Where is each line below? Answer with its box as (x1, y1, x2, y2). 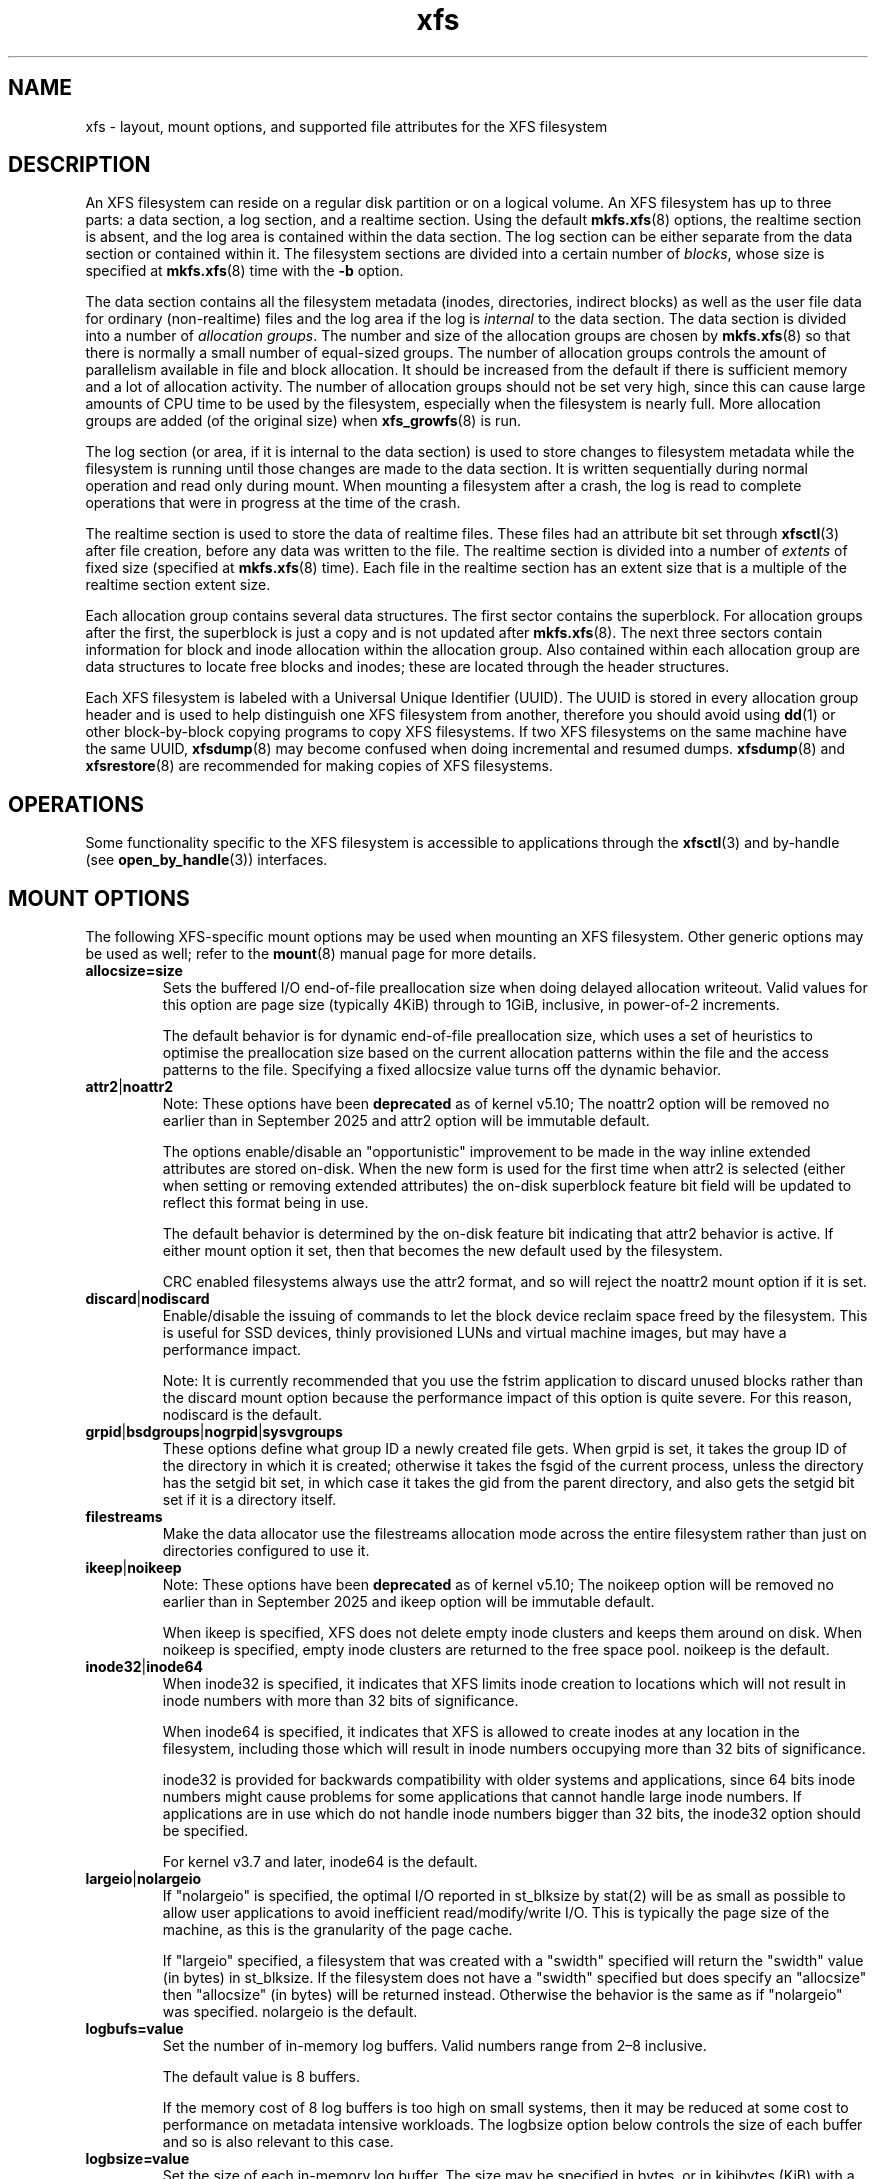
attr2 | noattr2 (85, 1078, 174, 1096)
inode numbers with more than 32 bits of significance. (162, 1692, 519, 1710)
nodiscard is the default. (162, 1406, 323, 1424)
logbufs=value (85, 2020, 184, 2038)
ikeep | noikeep (85, 1559, 182, 1577)
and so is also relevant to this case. (162, 2133, 394, 2151)
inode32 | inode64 (85, 1658, 203, 1676)
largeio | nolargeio (85, 1870, 202, 1888)
